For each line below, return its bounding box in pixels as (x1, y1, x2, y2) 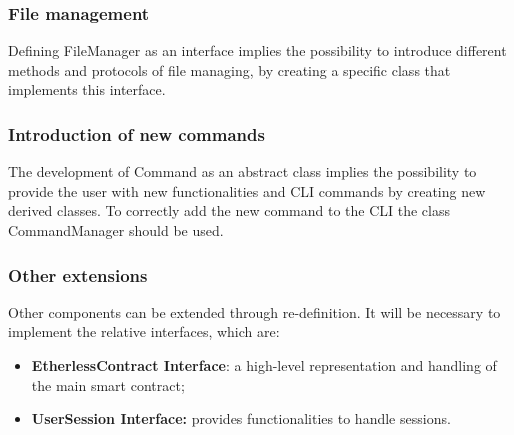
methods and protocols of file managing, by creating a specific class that (8, 59, 451, 80)
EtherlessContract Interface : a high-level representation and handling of (31, 355, 497, 375)
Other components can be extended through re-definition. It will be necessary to (8, 301, 501, 322)
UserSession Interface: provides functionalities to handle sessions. (31, 408, 451, 429)
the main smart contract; (31, 374, 185, 395)
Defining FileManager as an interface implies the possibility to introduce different (8, 40, 507, 61)
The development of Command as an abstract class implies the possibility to (8, 161, 477, 182)
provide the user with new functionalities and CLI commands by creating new (8, 180, 486, 201)
